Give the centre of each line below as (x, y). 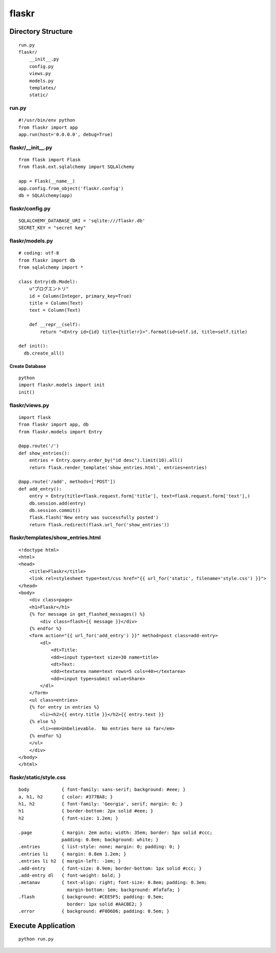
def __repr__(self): (55, 325)
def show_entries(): (44, 453)
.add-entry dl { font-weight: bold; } (70, 876)
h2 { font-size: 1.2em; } (68, 818)
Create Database (28, 366)
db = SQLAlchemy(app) (45, 195)
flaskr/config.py (30, 208)
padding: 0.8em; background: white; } (110, 840)
